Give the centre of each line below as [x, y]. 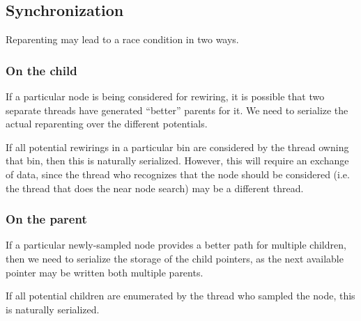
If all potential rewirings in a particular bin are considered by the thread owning [177, 147]
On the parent [46, 219]
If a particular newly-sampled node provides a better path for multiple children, [176, 245]
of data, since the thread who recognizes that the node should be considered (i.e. [178, 174]
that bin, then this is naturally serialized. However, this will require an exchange [177, 160]
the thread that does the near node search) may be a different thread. [155, 188]
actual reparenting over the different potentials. [107, 124]
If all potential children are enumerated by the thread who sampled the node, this [180, 296]
